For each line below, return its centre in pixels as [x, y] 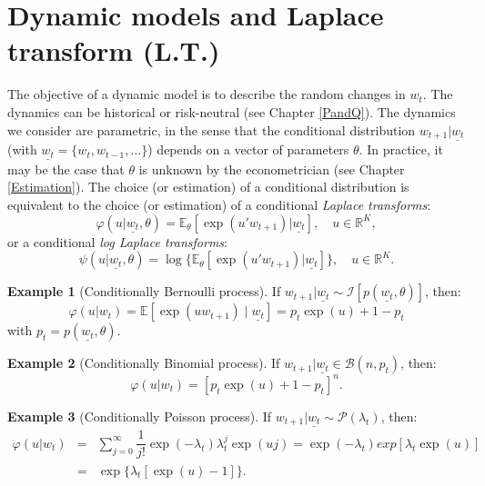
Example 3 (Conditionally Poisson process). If [140, 416]
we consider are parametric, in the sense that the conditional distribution [212, 129]
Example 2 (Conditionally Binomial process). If [144, 363]
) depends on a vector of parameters [248, 149]
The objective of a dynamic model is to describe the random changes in [207, 94]
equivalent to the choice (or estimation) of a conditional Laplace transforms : [219, 205]
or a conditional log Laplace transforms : [117, 241]
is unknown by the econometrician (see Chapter [272, 169]
